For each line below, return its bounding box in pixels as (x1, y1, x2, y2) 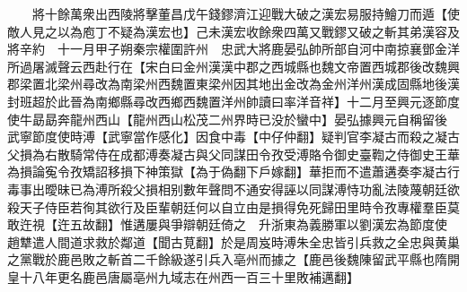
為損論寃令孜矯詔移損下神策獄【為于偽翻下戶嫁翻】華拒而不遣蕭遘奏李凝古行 (7, 162, 460, 181)
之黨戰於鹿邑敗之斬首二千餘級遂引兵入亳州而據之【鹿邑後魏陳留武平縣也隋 (7, 250, 447, 269)
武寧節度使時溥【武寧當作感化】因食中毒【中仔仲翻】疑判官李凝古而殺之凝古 (7, 127, 460, 146)
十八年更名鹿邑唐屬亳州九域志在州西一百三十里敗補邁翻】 (19, 267, 359, 286)
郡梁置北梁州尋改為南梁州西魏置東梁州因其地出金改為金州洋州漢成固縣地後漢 (7, 74, 460, 93)
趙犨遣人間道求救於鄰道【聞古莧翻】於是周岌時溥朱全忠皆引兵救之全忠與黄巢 (7, 232, 460, 251)
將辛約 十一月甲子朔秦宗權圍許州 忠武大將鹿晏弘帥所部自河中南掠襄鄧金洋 (7, 39, 460, 58)
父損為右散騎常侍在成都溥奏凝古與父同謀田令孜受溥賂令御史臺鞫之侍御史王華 (7, 144, 460, 163)
